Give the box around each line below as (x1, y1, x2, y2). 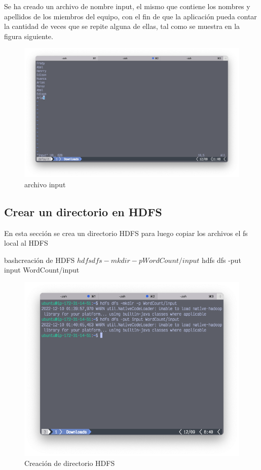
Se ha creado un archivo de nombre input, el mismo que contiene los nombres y (4, 1, 250, 11)
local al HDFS (4, 238, 48, 248)
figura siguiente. (4, 30, 53, 41)
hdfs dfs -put (201, 254, 241, 265)
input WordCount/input (4, 264, 80, 275)
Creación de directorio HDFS (24, 457, 115, 468)
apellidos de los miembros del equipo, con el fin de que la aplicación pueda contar (4, 11, 257, 21)
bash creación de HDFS (4, 254, 75, 265)
